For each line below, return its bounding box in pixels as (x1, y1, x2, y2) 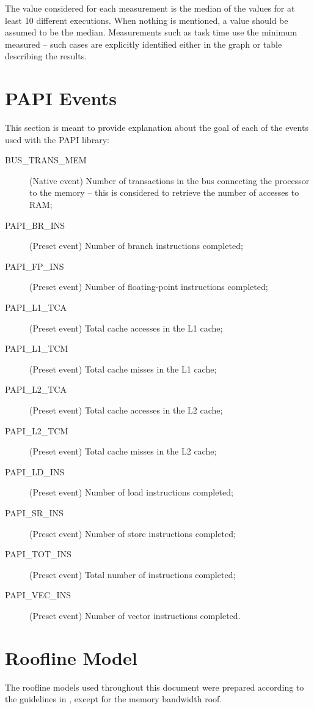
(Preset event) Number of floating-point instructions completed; (29, 280, 268, 293)
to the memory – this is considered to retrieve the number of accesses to (29, 186, 299, 199)
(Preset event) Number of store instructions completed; (29, 527, 236, 540)
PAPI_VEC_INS (5, 588, 71, 601)
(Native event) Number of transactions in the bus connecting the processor (29, 174, 310, 187)
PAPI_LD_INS (5, 465, 65, 478)
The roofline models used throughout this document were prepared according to (5, 680, 304, 693)
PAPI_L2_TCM (5, 424, 68, 437)
